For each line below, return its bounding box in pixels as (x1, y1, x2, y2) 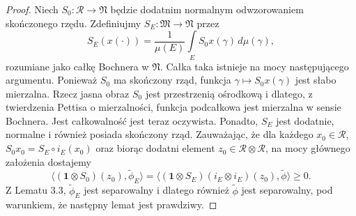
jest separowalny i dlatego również (84, 183, 229, 197)
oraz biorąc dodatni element (95, 141, 215, 155)
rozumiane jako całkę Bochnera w (6, 59, 149, 73)
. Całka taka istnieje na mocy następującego (160, 59, 349, 73)
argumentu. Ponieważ (6, 72, 98, 87)
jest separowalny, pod (241, 183, 333, 197)
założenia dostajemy (6, 154, 91, 169)
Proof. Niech (6, 2, 59, 16)
